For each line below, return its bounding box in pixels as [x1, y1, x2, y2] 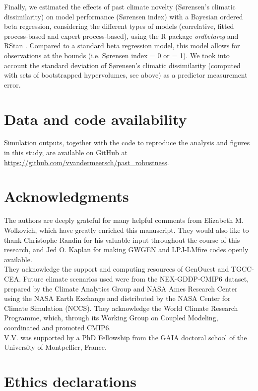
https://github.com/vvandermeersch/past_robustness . [4, 157, 169, 167]
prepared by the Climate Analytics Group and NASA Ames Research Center [4, 283, 238, 293]
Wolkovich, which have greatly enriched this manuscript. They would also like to [4, 224, 249, 235]
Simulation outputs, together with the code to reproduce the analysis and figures [4, 137, 250, 148]
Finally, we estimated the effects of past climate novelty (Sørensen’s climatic [4, 1, 236, 11]
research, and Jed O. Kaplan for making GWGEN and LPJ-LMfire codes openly [4, 244, 249, 255]
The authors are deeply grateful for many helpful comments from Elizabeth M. [4, 215, 244, 225]
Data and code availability [4, 108, 187, 129]
